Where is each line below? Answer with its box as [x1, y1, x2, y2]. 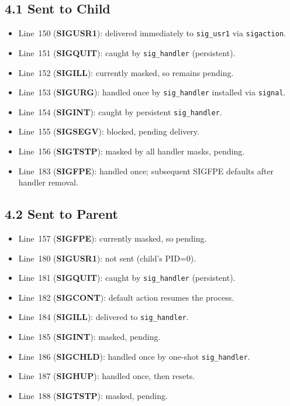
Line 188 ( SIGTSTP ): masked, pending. [18, 389, 168, 401]
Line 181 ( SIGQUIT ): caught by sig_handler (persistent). [18, 271, 236, 284]
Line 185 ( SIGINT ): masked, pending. [18, 331, 161, 343]
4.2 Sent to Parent [5, 205, 118, 223]
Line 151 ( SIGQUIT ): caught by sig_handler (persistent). [18, 46, 236, 59]
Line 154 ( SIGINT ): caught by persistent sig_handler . [18, 105, 222, 118]
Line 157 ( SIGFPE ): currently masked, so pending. [18, 232, 207, 244]
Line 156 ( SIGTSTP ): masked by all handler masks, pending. [18, 145, 245, 157]
